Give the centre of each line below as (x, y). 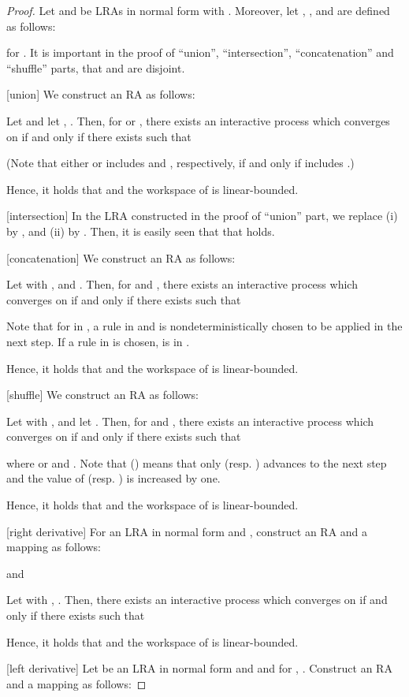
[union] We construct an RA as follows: (101, 94)
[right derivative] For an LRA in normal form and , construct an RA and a (187, 531)
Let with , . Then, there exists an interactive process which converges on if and (197, 600)
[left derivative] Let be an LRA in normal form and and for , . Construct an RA (199, 668)
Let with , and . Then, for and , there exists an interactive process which (182, 284)
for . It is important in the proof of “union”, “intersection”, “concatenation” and (200, 52)
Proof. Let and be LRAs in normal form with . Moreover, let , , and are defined (198, 10)
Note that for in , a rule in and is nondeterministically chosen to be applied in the (204, 326)
